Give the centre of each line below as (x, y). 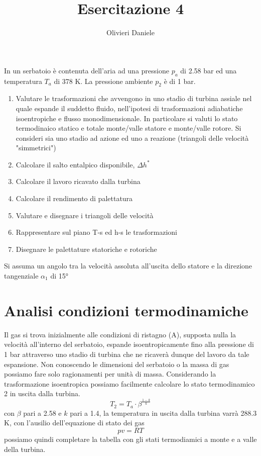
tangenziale (21, 276)
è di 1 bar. (180, 81)
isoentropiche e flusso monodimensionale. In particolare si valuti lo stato (127, 118)
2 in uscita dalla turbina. (42, 393)
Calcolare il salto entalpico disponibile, (75, 164)
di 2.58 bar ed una (209, 70)
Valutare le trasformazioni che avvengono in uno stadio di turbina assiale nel (134, 98)
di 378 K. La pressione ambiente (103, 81)
